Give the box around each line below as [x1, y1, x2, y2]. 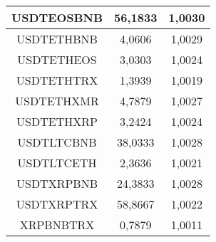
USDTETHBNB [16, 31, 98, 47]
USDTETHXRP [16, 113, 98, 130]
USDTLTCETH [17, 154, 97, 171]
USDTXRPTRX [16, 196, 98, 212]
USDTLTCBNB [17, 134, 97, 150]
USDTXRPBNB [16, 175, 98, 191]
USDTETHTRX [16, 72, 98, 88]
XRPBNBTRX [19, 216, 95, 233]
